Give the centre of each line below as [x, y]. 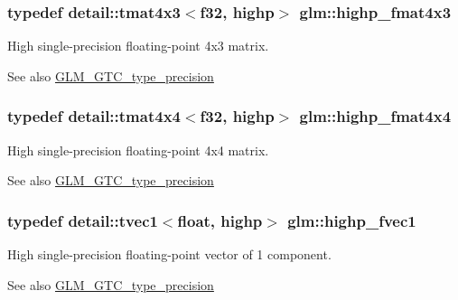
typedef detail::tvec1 [83, 220]
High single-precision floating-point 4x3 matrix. [138, 46]
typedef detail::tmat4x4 [94, 116]
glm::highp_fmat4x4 [375, 116]
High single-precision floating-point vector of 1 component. [169, 254]
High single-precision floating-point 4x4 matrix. [138, 150]
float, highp [220, 220]
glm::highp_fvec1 [352, 220]
